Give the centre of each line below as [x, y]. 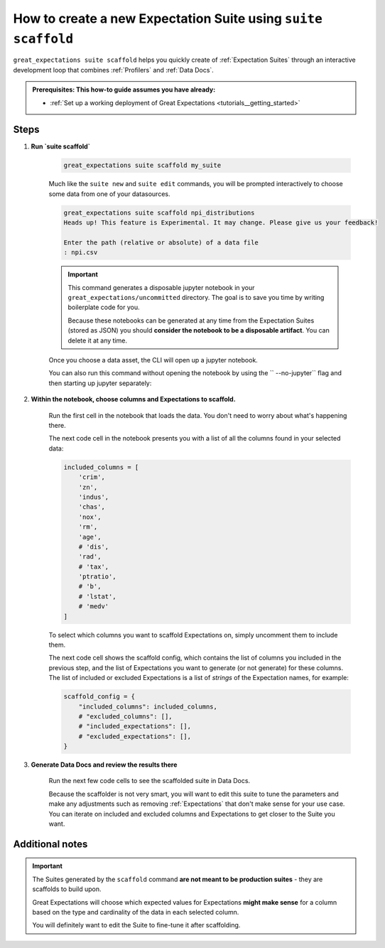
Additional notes [50, 844]
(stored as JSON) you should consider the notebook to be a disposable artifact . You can [199, 330]
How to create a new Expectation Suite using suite [168, 18]
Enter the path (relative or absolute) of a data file [161, 242]
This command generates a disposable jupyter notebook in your [161, 287]
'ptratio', [97, 577]
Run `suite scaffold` [60, 146]
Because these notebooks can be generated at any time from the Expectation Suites [191, 321]
